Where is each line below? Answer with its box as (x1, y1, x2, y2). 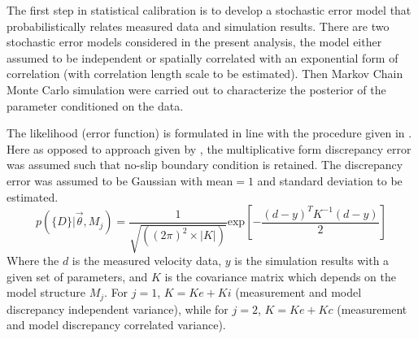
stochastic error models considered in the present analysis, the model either (7, 33, 382, 50)
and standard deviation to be (257, 172, 403, 189)
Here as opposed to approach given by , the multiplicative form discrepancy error (7, 140, 411, 157)
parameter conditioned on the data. (7, 97, 184, 114)
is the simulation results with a (234, 252, 390, 269)
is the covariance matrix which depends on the (164, 267, 396, 285)
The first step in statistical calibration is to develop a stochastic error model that (7, 2, 411, 18)
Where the (7, 252, 59, 269)
